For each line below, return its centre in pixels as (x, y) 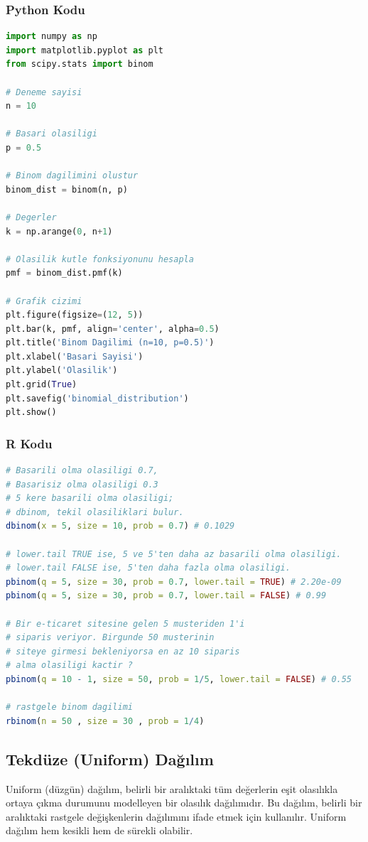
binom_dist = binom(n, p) (67, 189)
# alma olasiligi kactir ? (69, 665)
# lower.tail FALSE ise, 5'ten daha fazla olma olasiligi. (148, 568)
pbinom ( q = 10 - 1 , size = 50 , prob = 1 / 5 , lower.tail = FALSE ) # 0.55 (179, 679)
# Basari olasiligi (52, 134)
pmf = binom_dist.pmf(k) (64, 273)
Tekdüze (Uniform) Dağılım (110, 759)
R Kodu (29, 443)
